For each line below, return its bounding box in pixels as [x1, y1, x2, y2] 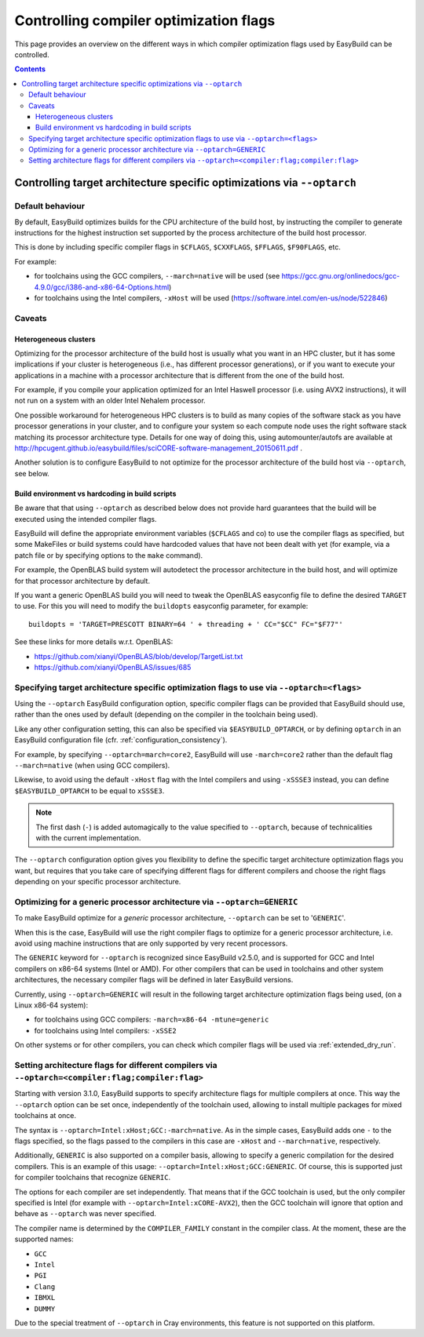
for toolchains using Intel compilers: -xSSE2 [34, 1026, 177, 1035]
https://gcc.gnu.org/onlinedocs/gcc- [281, 271, 400, 281]
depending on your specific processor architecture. [14, 877, 181, 887]
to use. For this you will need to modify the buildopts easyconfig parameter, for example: [14, 601, 309, 611]
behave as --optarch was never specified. [14, 1209, 156, 1219]
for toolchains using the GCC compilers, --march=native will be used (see [34, 271, 280, 281]
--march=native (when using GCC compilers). [14, 760, 170, 770]
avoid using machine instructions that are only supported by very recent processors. [14, 938, 288, 949]
